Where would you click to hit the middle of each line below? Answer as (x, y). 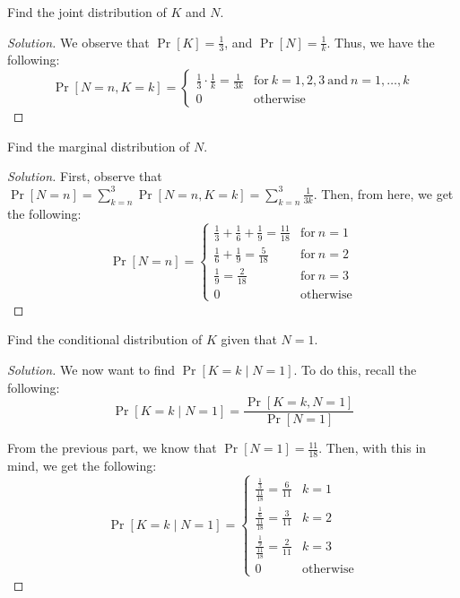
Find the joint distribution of (87, 12)
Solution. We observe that (78, 42)
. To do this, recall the (355, 370)
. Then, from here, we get (383, 193)
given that (249, 339)
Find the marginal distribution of (99, 146)
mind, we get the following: (82, 466)
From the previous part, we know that (112, 448)
